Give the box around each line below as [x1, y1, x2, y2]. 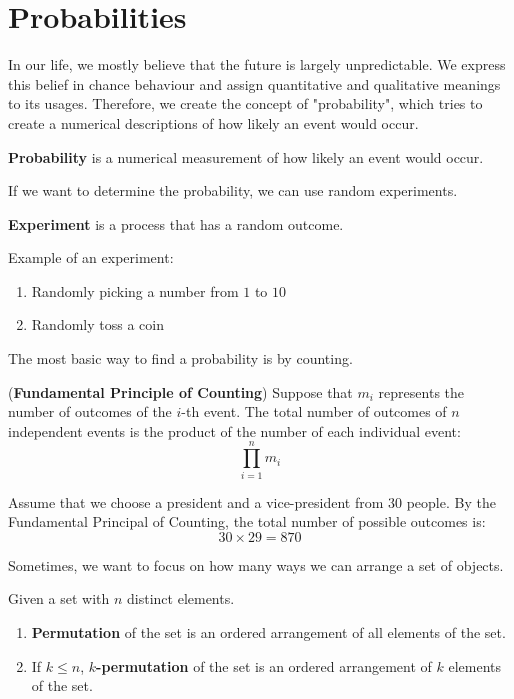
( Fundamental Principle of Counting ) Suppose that [8, 381, 353, 402]
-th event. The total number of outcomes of [181, 401, 447, 422]
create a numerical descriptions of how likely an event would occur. [8, 112, 419, 133]
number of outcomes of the [8, 401, 172, 422]
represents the [378, 381, 465, 402]
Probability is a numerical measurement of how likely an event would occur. [8, 146, 484, 167]
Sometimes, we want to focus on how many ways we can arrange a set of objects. [8, 554, 504, 575]
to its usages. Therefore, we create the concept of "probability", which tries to [8, 93, 483, 114]
